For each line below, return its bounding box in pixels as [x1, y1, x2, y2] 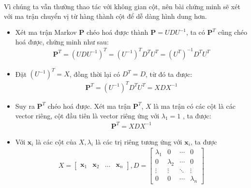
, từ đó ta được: [145, 69, 192, 79]
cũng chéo [218, 27, 247, 37]
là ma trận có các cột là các [153, 101, 236, 111]
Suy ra [15, 101, 35, 111]
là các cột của [36, 136, 77, 146]
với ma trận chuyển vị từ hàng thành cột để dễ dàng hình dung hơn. [4, 11, 207, 21]
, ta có [186, 27, 205, 37]
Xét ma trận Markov [15, 27, 77, 37]
